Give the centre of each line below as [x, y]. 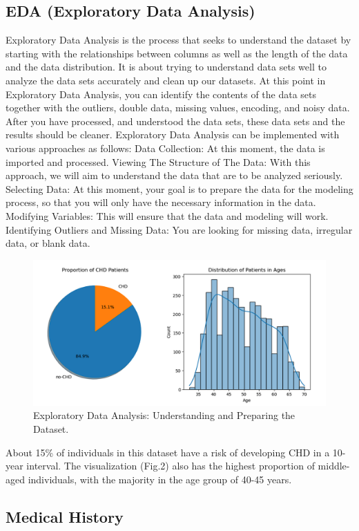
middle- [334, 466]
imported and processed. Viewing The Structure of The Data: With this [158, 161]
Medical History [65, 516]
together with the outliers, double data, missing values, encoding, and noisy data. [178, 108]
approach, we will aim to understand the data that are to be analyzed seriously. [174, 175]
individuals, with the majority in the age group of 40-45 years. [160, 479]
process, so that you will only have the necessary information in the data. [161, 202]
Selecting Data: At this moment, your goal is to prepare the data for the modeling [179, 188]
